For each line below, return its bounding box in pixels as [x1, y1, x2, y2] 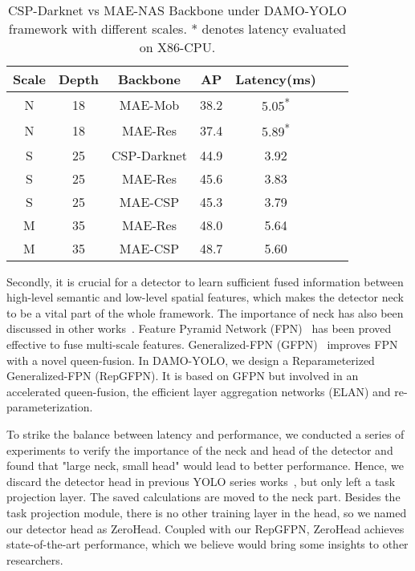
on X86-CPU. [139, 38, 216, 56]
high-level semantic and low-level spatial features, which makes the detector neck [6, 289, 404, 306]
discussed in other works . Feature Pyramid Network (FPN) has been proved [6, 320, 392, 337]
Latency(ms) [235, 70, 316, 88]
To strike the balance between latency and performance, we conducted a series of [6, 426, 405, 442]
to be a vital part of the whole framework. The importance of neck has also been [6, 304, 404, 321]
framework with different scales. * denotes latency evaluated [8, 19, 347, 38]
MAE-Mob [119, 95, 180, 114]
